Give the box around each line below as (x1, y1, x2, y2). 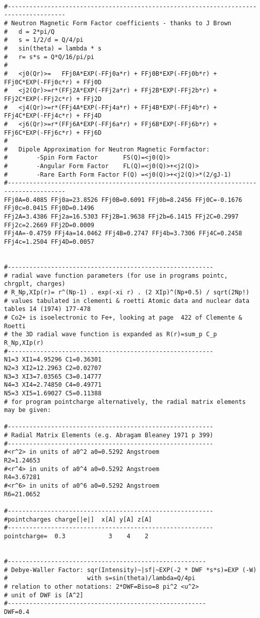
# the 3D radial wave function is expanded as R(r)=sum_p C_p (4, 331, 217, 338)
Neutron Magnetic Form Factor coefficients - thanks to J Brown (11, 19, 232, 27)
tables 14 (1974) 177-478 (4, 305, 91, 313)
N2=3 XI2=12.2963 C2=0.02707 (4, 364, 102, 372)
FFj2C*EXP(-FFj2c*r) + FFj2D (4, 95, 102, 102)
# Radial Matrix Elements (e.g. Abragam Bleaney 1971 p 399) (4, 432, 214, 439)
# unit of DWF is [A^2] (4, 591, 84, 599)
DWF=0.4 (4, 608, 30, 615)
